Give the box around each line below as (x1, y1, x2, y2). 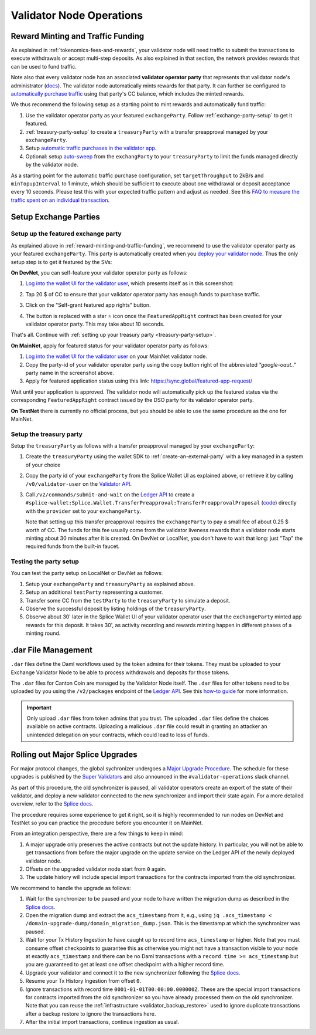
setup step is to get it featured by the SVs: (11, 258, 112, 265)
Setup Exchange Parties (11, 212, 101, 222)
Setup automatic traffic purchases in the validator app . (25, 144, 157, 152)
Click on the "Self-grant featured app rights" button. (25, 302, 151, 309)
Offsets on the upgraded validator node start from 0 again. (25, 865, 167, 872)
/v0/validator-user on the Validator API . (25, 480, 132, 487)
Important (26, 704, 52, 711)
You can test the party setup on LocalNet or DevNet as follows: (11, 570, 163, 577)
